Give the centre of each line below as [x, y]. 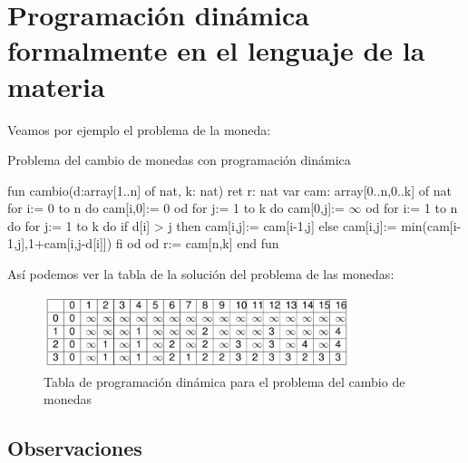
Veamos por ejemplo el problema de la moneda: [139, 129]
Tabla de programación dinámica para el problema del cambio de [224, 381]
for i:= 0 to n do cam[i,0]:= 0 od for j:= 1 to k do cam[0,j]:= [176, 208]
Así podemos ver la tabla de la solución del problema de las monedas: [201, 274]
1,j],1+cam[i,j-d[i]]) [60, 243]
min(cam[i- [431, 225]
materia [56, 86]
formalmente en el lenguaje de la [216, 50]
